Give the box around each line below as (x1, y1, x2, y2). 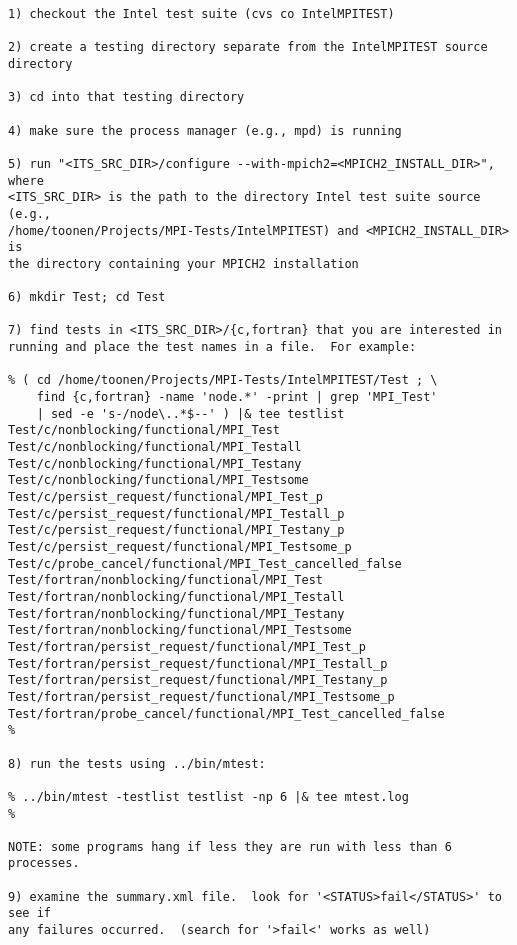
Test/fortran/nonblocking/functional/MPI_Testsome (8, 623, 352, 638)
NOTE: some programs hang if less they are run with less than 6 (8, 839, 452, 854)
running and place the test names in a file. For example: (8, 340, 417, 355)
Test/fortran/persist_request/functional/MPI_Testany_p (8, 673, 388, 688)
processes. (8, 856, 80, 871)
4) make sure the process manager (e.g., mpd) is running (8, 123, 402, 138)
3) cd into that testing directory (8, 90, 245, 105)
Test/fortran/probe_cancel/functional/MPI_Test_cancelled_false (8, 706, 445, 721)
